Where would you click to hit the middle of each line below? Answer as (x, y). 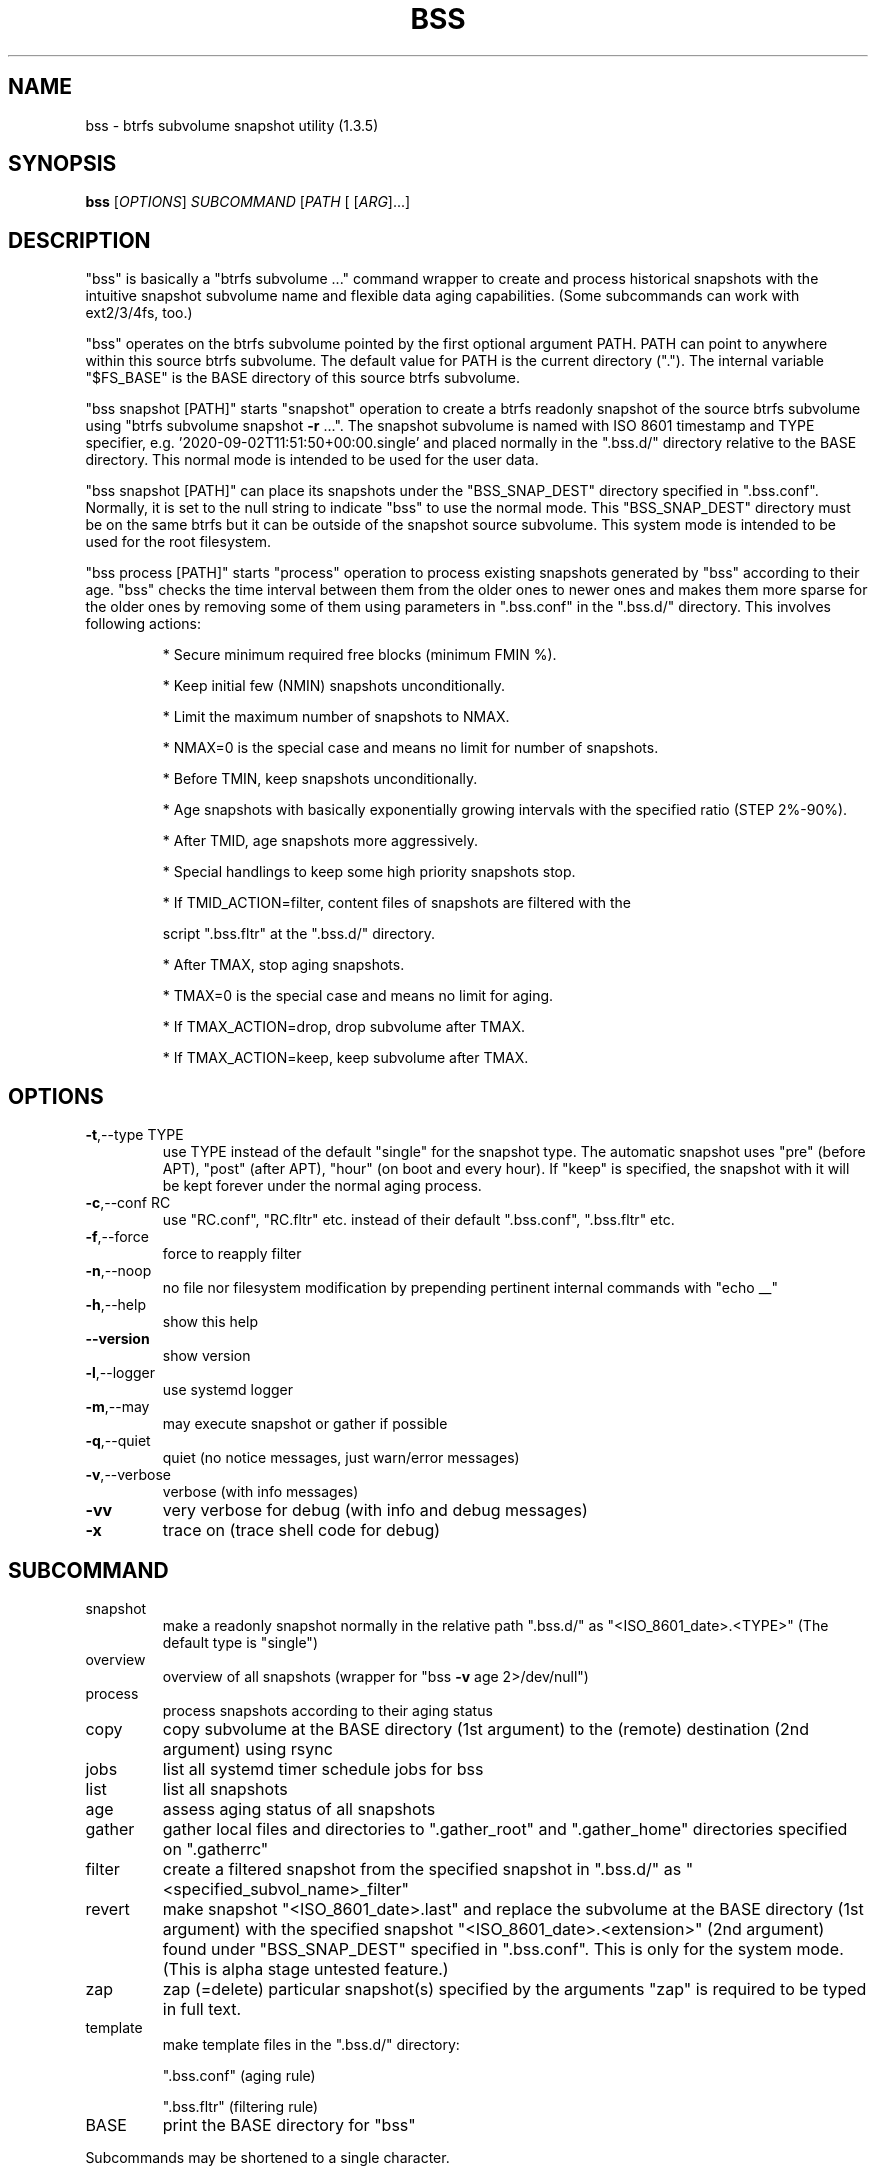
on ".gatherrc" (215, 1848)
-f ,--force (117, 1237)
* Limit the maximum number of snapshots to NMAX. (336, 717)
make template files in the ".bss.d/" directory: (311, 2044)
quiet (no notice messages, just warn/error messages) (341, 1458)
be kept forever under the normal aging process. (322, 1186)
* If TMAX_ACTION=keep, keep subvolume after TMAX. (345, 1058)
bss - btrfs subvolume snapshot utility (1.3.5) (232, 125)
